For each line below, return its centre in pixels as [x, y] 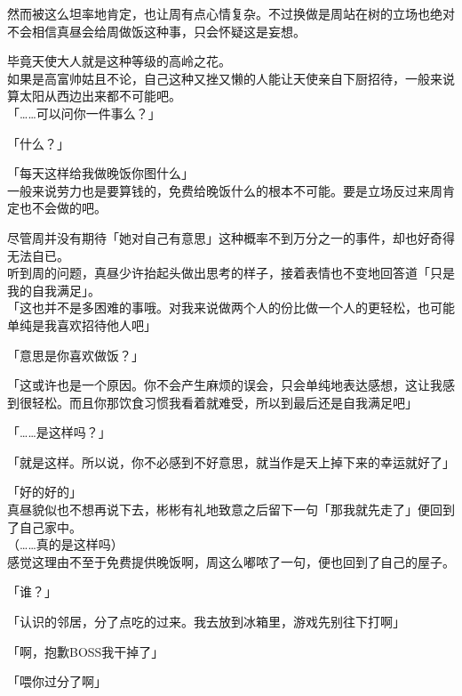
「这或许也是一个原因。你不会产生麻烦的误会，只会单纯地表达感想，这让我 [225, 385]
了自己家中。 [44, 526]
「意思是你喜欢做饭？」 [76, 355]
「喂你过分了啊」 [57, 681]
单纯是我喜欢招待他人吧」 [82, 324]
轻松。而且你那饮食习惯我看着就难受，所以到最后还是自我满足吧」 [224, 402]
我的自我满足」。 [54, 290]
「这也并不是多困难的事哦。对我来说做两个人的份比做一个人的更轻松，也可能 [231, 308]
